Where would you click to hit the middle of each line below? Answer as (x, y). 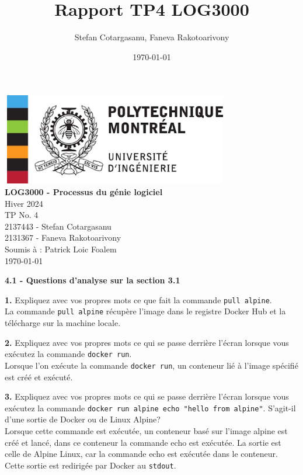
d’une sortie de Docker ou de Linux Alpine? (83, 419)
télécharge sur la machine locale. (63, 323)
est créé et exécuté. (39, 377)
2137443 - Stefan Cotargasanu (58, 226)
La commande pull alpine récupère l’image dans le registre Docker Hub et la (145, 311)
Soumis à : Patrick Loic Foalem (61, 249)
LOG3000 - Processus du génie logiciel (84, 192)
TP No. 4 (22, 215)
